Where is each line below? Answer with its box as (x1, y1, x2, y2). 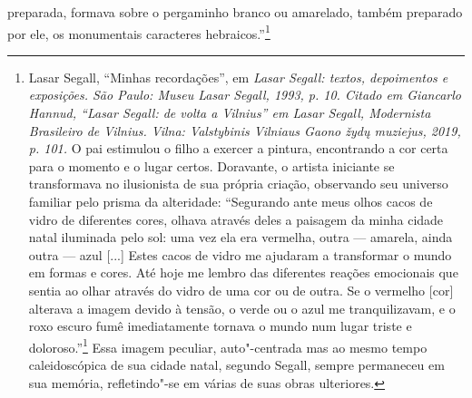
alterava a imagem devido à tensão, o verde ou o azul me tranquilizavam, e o (28, 298, 456, 317)
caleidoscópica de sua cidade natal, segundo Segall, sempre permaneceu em (28, 355, 445, 374)
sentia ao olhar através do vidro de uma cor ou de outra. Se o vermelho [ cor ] (28, 280, 454, 299)
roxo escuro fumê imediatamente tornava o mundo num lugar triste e (28, 316, 412, 335)
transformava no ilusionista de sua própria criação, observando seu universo (28, 174, 448, 193)
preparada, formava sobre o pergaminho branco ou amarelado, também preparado (7, 3, 463, 21)
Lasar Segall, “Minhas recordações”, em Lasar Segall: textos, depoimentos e (28, 67, 448, 86)
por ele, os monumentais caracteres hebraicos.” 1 (7, 21, 270, 43)
